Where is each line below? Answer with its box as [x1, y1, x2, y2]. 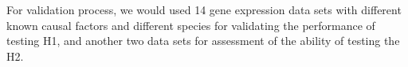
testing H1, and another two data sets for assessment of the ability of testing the [6, 32, 400, 49]
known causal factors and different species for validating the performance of [6, 17, 375, 33]
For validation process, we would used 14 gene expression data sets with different [6, 2, 402, 17]
